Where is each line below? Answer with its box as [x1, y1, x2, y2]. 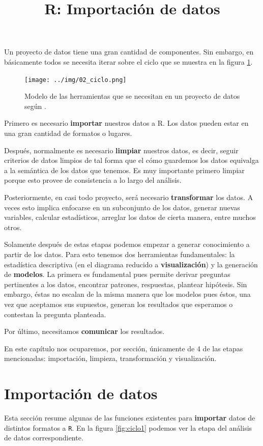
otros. [4, 221, 22, 232]
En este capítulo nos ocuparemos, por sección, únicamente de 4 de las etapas [4, 343, 243, 353]
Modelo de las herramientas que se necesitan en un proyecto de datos [24, 91, 240, 101]
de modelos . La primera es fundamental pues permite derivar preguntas [4, 269, 230, 280]
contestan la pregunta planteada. [4, 309, 106, 319]
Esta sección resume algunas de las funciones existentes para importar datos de [4, 412, 255, 423]
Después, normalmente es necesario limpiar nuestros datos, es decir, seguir [4, 145, 239, 155]
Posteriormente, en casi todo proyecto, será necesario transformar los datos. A [4, 191, 253, 202]
